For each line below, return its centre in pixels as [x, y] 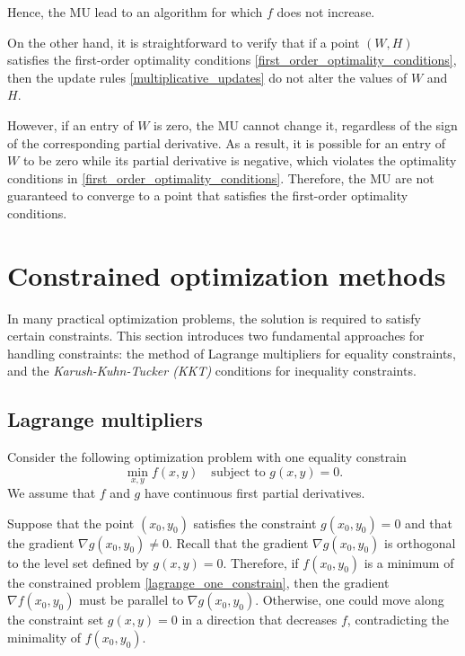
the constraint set [56, 620]
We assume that [52, 493]
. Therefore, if [261, 562]
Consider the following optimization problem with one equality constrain [207, 457]
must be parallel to [132, 600]
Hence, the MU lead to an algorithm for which [135, 12]
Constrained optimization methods [227, 275]
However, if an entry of [70, 124]
